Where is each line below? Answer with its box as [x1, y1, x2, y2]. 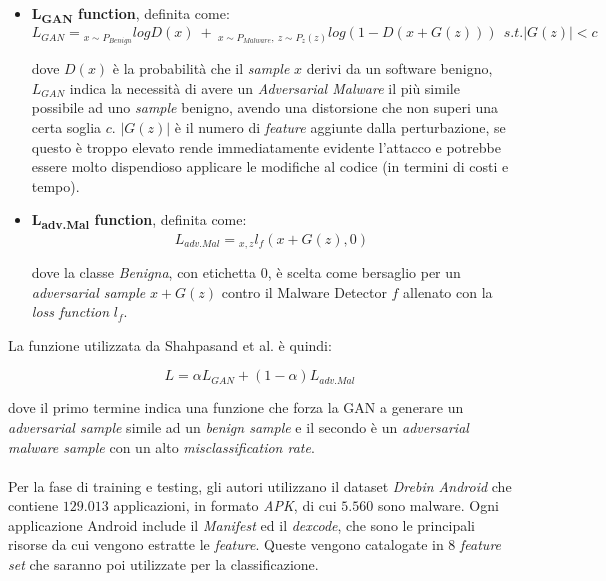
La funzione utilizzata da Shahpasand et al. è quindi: [8, 334, 332, 355]
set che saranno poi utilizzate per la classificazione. [8, 554, 319, 575]
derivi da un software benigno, [306, 58, 493, 79]
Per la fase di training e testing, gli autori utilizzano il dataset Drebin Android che [8, 475, 512, 496]
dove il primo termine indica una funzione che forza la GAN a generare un [8, 397, 464, 418]
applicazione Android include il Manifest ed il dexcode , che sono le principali [8, 514, 475, 535]
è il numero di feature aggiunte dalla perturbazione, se [174, 117, 506, 137]
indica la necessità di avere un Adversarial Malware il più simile [69, 77, 460, 98]
